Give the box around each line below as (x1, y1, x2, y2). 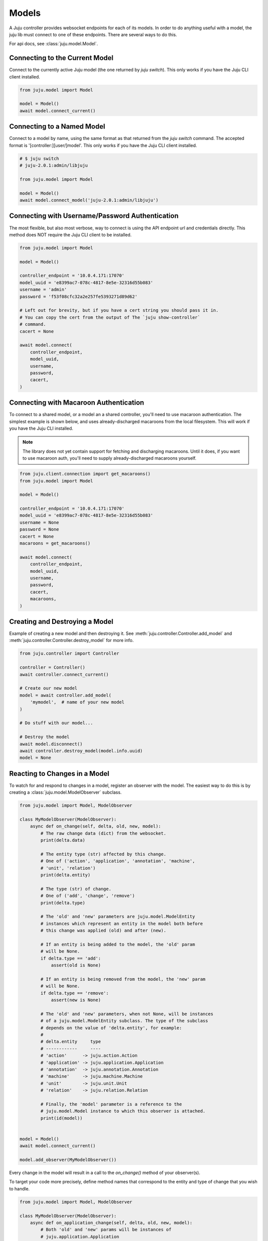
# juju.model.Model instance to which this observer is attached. (40, 1108, 206, 1114)
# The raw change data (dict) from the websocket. (40, 830, 166, 836)
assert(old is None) (51, 963, 101, 968)
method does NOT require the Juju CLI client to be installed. (9, 231, 132, 238)
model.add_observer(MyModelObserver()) (19, 1157, 117, 1163)
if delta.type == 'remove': (40, 990, 109, 996)
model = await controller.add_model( (19, 692, 112, 698)
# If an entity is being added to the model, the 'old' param (40, 941, 196, 947)
